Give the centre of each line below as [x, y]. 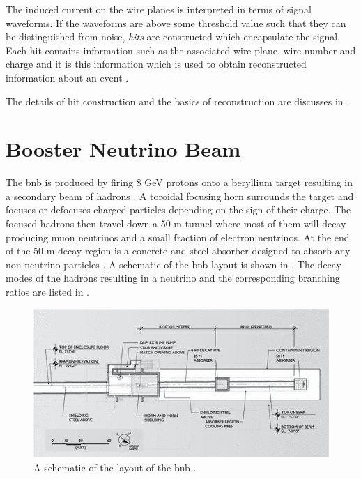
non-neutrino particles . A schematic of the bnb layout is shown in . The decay [174, 264]
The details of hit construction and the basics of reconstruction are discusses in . [178, 101]
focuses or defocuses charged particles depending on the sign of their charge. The [178, 210]
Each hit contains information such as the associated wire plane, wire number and [181, 50]
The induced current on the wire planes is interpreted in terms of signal [159, 9]
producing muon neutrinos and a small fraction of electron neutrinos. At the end [178, 237]
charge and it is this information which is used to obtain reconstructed [156, 64]
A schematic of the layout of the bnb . [115, 467]
